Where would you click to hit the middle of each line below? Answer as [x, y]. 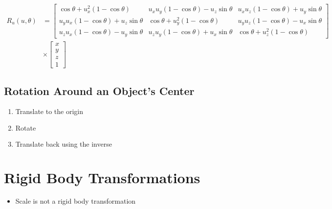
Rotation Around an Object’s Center [99, 91]
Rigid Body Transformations [102, 178]
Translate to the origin [49, 111]
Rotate [26, 127]
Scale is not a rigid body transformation [76, 200]
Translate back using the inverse [64, 144]
